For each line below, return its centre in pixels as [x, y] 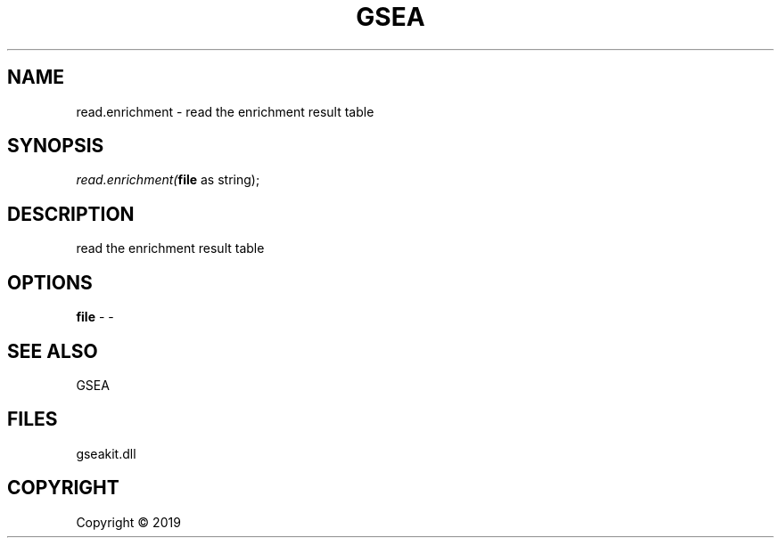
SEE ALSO [53, 351]
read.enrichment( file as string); [168, 180]
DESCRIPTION [71, 214]
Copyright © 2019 [128, 522]
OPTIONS [50, 282]
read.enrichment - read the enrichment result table [225, 111]
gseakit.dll [106, 453]
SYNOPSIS [56, 146]
